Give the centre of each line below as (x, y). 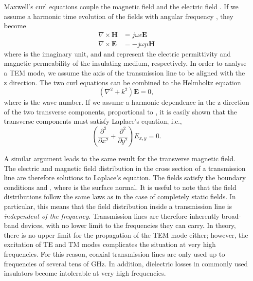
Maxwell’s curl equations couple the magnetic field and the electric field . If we (121, 6)
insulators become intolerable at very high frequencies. (85, 273)
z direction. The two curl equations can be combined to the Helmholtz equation (123, 82)
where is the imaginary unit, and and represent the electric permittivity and (117, 53)
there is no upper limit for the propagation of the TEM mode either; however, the (126, 234)
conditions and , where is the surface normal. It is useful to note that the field (120, 187)
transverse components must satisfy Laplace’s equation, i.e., (93, 121)
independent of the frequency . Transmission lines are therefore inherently (112, 215)
